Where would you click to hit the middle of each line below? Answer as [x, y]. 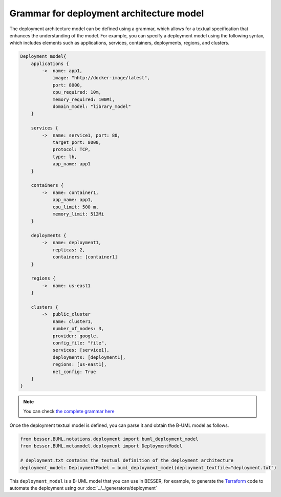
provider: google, [76, 336]
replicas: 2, [69, 250]
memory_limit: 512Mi [78, 214]
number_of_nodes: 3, [78, 329]
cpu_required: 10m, [77, 92]
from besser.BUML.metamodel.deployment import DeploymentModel [101, 446]
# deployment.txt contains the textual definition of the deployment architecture [127, 460]
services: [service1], [81, 350]
